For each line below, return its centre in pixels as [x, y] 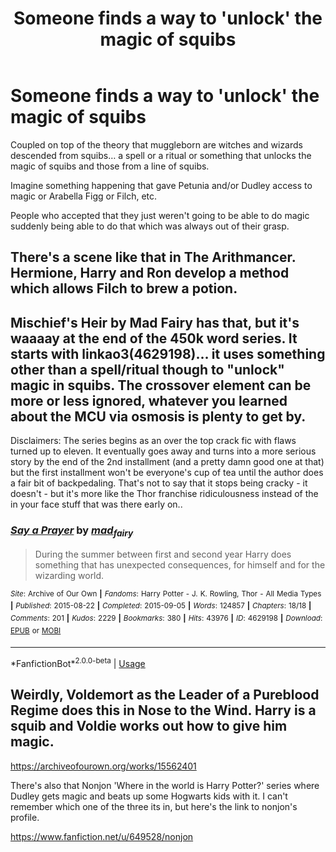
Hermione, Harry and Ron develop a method [150, 273]
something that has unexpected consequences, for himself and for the [180, 564]
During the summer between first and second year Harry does [163, 554]
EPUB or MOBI [36, 630]
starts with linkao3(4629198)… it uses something [168, 353]
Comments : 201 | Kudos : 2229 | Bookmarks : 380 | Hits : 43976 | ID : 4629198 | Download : [166, 618]
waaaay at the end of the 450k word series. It [154, 338]
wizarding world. [69, 575]
